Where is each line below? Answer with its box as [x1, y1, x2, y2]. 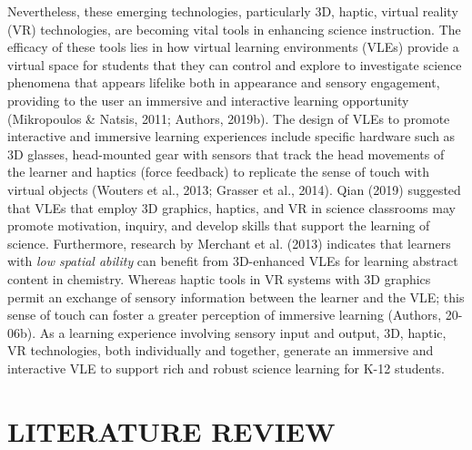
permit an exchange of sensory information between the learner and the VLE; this [7, 287, 465, 306]
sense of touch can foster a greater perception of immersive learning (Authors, [7, 305, 442, 324]
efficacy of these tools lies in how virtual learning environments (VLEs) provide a [7, 37, 459, 56]
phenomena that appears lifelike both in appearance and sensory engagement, [7, 73, 440, 92]
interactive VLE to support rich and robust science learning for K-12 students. [7, 358, 445, 377]
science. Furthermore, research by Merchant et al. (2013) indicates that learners [7, 233, 451, 252]
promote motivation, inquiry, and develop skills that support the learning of [7, 216, 430, 235]
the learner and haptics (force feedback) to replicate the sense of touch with [7, 162, 429, 181]
